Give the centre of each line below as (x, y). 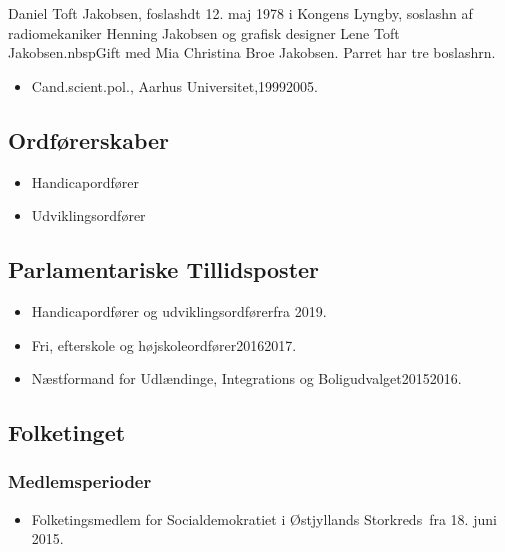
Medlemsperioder (80, 481)
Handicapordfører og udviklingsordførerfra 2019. (179, 310)
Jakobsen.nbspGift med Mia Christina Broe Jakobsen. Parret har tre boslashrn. (252, 52)
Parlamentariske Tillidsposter (164, 269)
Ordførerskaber (89, 139)
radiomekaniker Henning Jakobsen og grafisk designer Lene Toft (204, 32)
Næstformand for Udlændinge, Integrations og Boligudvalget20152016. (246, 378)
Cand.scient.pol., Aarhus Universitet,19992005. (174, 85)
